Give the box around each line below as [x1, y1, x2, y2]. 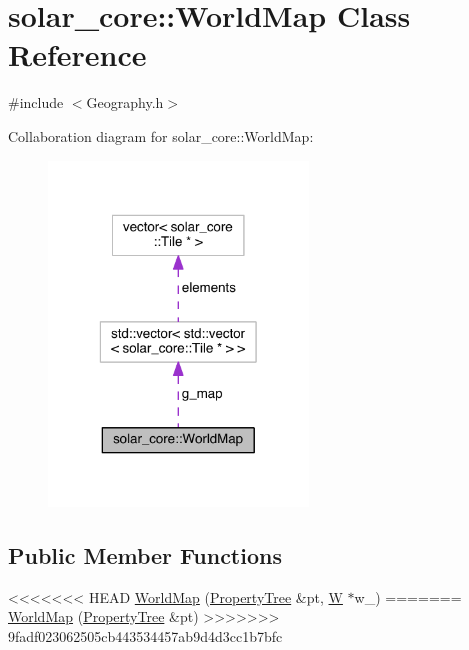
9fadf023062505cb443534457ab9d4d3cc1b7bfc [8, 625, 283, 646]
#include [8, 92, 64, 113]
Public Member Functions [8, 539, 282, 570]
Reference [8, 34, 147, 75]
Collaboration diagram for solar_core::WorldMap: [8, 125, 314, 146]
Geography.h [86, 92, 164, 113]
